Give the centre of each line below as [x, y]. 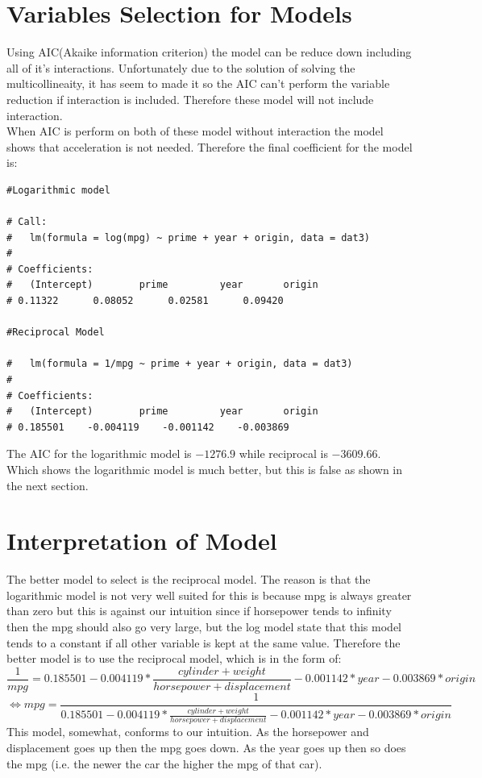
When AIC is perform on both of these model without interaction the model [195, 131]
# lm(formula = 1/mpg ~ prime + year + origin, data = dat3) [180, 364]
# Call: [27, 222]
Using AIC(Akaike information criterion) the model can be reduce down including [209, 52]
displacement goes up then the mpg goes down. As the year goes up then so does [206, 748]
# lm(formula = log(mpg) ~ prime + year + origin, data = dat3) [189, 237]
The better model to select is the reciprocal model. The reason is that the [189, 579]
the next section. [48, 485]
